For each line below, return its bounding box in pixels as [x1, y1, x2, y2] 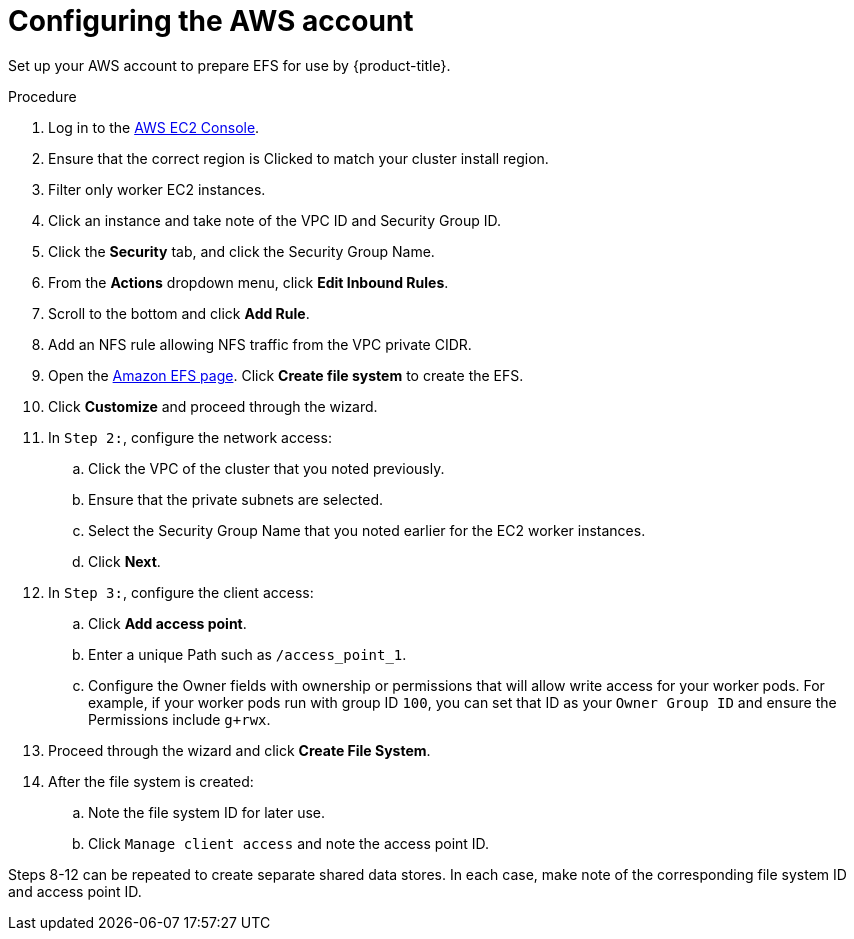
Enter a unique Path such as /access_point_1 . [88, 645, 407, 663]
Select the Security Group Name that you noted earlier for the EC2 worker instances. [88, 521, 646, 539]
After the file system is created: [48, 772, 254, 790]
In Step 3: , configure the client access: [48, 583, 314, 601]
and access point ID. [8, 882, 142, 900]
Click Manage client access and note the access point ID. [88, 834, 490, 852]
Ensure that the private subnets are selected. [88, 490, 384, 508]
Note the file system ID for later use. [88, 803, 326, 821]
